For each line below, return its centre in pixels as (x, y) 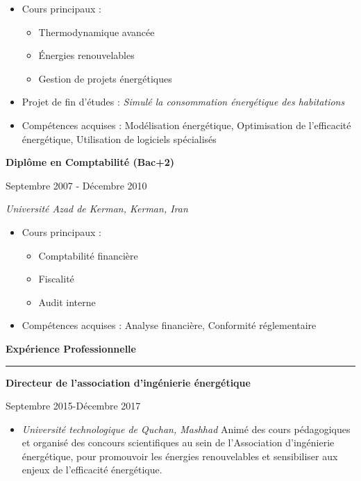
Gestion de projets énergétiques (105, 78)
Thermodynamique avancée (96, 32)
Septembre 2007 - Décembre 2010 (76, 185)
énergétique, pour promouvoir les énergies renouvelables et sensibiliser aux (180, 456)
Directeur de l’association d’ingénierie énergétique (128, 382)
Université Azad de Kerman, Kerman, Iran (97, 209)
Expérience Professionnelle (71, 348)
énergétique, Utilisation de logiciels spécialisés (119, 138)
